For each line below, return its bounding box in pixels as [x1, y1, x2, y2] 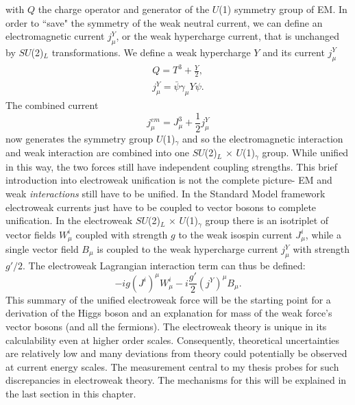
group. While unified [262, 145, 349, 160]
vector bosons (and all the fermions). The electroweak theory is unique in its [5, 319, 327, 334]
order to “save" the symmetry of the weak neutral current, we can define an [5, 15, 323, 29]
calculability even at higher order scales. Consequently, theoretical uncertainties [5, 332, 340, 347]
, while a [305, 227, 341, 241]
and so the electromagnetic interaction [182, 131, 343, 145]
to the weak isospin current [178, 227, 293, 241]
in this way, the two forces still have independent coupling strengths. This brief [5, 159, 337, 173]
